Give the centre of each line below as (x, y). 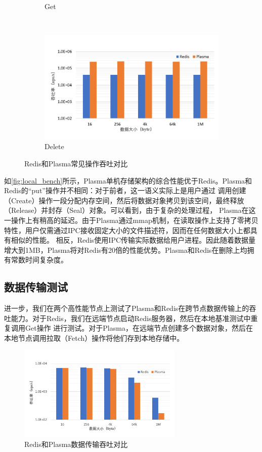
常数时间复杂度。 (39, 260)
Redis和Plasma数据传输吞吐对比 (76, 444)
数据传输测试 (36, 287)
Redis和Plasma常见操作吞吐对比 (76, 164)
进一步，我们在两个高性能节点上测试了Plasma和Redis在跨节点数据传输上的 (127, 308)
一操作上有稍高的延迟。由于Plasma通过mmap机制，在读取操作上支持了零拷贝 (131, 220)
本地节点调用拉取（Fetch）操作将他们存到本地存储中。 (94, 338)
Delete (54, 146)
